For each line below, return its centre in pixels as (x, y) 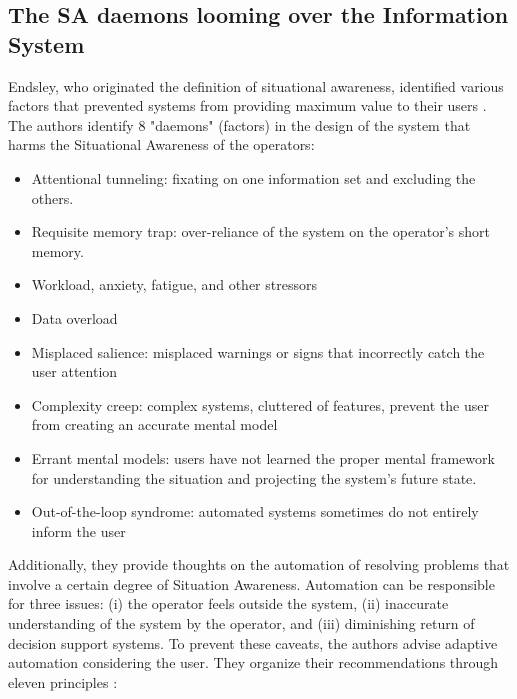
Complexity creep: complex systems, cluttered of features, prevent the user (260, 404)
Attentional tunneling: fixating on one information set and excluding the (253, 177)
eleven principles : (63, 681)
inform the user (78, 530)
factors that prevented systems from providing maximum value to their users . (247, 105)
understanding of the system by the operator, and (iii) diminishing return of (241, 623)
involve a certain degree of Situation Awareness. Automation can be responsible (251, 583)
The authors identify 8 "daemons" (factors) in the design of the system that (239, 124)
